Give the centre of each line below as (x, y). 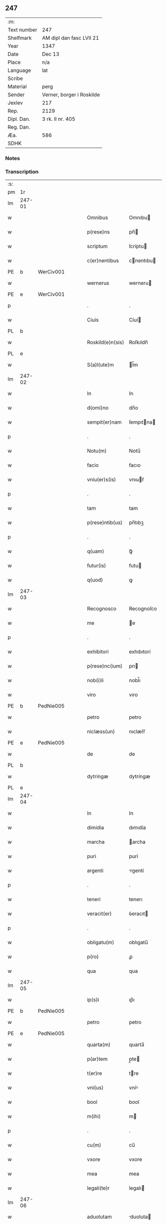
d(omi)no (98, 408)
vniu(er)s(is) (101, 480)
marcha (96, 842)
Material (17, 86)
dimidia (95, 828)
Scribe (15, 78)
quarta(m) (99, 1045)
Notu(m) (97, 451)
